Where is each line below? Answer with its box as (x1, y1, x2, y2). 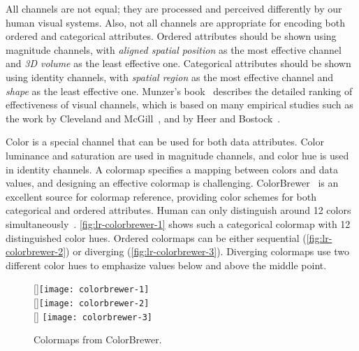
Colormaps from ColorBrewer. (34, 332, 162, 347)
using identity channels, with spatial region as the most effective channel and (6, 69, 334, 84)
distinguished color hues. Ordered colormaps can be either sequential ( (6, 230, 307, 245)
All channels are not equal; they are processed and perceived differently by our (6, 1, 342, 15)
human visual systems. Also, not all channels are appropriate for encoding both (6, 15, 345, 29)
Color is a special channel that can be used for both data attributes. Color (6, 134, 324, 149)
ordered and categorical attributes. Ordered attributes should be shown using (6, 29, 337, 43)
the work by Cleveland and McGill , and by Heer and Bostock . (6, 110, 281, 125)
